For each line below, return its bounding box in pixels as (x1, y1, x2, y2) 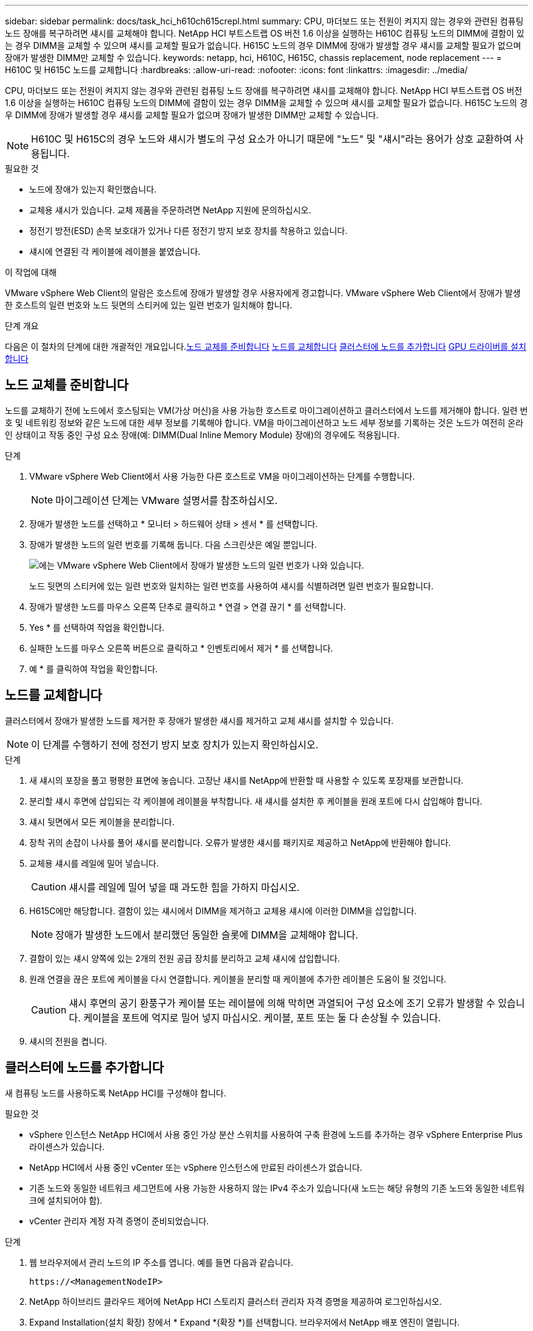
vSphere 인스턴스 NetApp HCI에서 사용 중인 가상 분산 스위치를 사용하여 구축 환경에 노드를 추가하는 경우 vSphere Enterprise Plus (29, 1129, 523, 1140)
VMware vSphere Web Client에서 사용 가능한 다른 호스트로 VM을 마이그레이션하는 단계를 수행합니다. (29, 470, 415, 481)
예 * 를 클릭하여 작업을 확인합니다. (29, 663, 158, 674)
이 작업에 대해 (5, 267, 57, 277)
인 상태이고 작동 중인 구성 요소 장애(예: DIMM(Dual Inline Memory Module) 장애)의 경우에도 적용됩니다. (5, 429, 400, 440)
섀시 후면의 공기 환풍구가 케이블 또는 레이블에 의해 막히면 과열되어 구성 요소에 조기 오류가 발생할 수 (69, 996, 495, 1009)
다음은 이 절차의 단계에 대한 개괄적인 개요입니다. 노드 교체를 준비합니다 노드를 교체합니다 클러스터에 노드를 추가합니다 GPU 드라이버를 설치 (5, 341, 526, 352)
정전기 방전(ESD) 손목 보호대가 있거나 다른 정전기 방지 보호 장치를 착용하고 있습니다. (29, 225, 347, 236)
